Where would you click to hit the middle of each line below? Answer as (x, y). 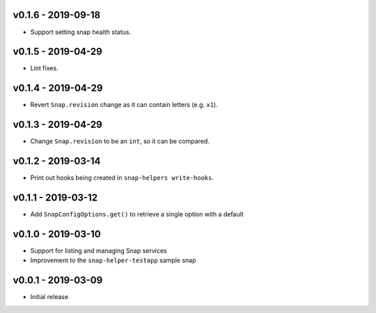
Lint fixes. (44, 68)
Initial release (49, 297)
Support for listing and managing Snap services (99, 250)
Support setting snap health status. (81, 32)
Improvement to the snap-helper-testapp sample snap (113, 260)
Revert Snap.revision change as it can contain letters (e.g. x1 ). (124, 105)
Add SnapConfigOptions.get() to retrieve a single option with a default (137, 214)
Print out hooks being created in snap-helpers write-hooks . (122, 178)
